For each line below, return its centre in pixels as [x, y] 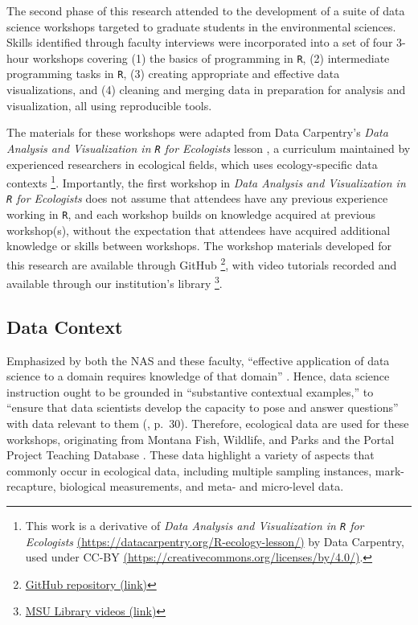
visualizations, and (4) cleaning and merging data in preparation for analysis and [206, 90]
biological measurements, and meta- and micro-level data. [202, 486]
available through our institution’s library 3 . [115, 282]
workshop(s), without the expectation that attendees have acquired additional [199, 230]
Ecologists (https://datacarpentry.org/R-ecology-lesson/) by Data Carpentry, [215, 541]
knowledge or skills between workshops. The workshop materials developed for [199, 246]
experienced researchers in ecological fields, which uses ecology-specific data [192, 164]
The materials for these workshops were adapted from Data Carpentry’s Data [197, 132]
